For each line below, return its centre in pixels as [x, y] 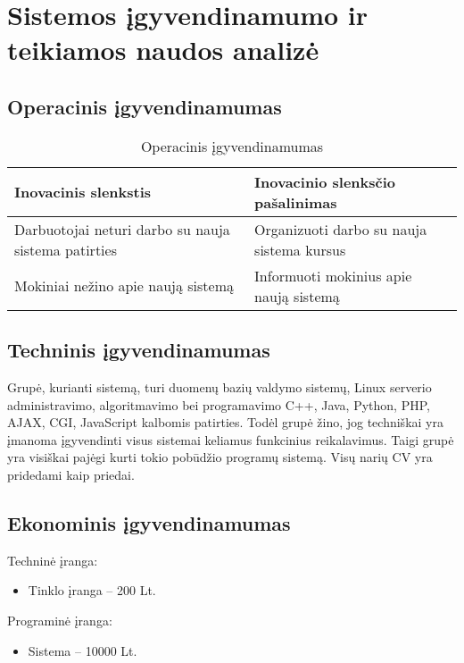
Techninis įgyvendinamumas [139, 350]
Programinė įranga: [60, 620]
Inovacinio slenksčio [325, 181]
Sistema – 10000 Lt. [83, 650]
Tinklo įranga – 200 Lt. [92, 590]
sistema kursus [300, 249]
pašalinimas [296, 202]
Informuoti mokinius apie [333, 275]
